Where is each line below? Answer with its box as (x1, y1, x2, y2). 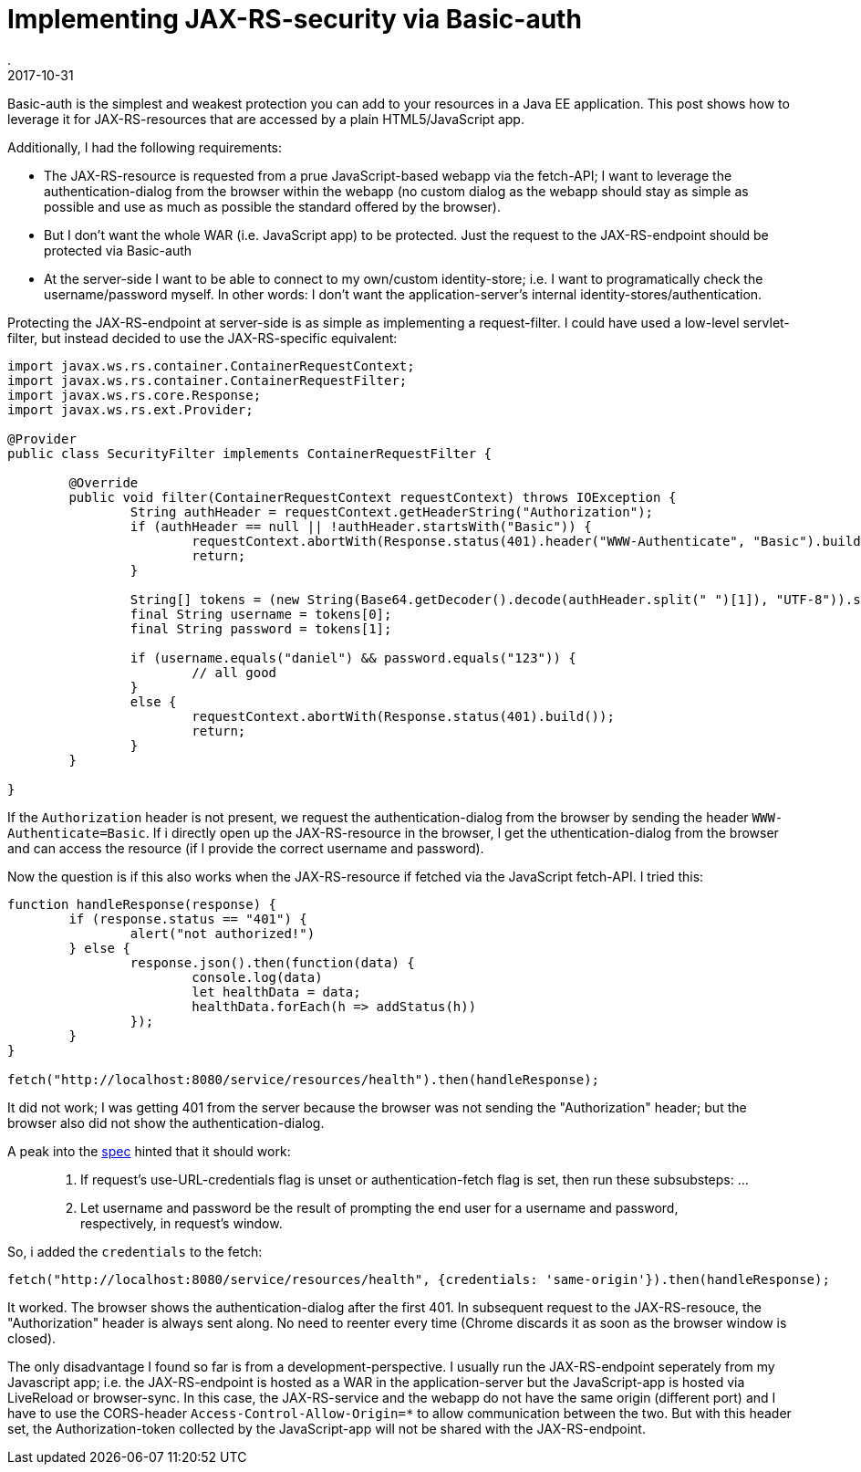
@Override (68, 475, 139, 490)
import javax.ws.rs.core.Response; (7, 387, 262, 402)
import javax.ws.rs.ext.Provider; (7, 402, 254, 417)
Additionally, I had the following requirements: (7, 139, 283, 155)
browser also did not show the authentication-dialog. (7, 1114, 325, 1131)
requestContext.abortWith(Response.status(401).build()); (192, 708, 615, 724)
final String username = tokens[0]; (130, 606, 392, 621)
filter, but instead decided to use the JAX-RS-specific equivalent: (7, 329, 398, 346)
